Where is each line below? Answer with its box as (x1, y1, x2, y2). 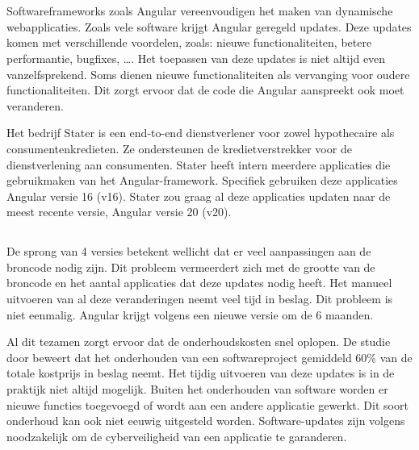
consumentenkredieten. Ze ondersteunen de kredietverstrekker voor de (6, 140, 352, 156)
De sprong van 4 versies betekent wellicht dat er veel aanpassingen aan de (6, 243, 371, 260)
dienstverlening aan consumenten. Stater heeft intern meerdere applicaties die (6, 156, 391, 173)
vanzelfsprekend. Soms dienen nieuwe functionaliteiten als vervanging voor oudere (6, 65, 410, 82)
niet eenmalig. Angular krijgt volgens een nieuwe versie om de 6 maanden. (6, 306, 374, 323)
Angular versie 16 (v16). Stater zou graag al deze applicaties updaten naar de (6, 187, 391, 204)
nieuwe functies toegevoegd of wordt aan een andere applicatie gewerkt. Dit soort (6, 396, 409, 413)
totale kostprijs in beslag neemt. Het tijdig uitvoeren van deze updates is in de (6, 365, 395, 381)
